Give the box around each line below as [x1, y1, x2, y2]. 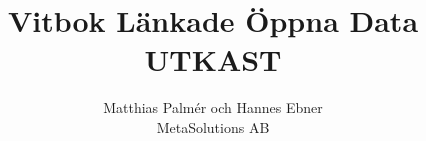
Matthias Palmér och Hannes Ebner [103, 97, 323, 118]
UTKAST [144, 39, 282, 80]
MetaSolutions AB [156, 116, 270, 137]
